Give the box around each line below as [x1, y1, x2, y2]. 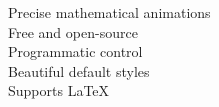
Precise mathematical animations [8, 2, 211, 22]
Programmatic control [8, 41, 143, 62]
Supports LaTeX [8, 80, 110, 101]
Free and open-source [8, 21, 138, 42]
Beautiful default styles [8, 60, 150, 81]
